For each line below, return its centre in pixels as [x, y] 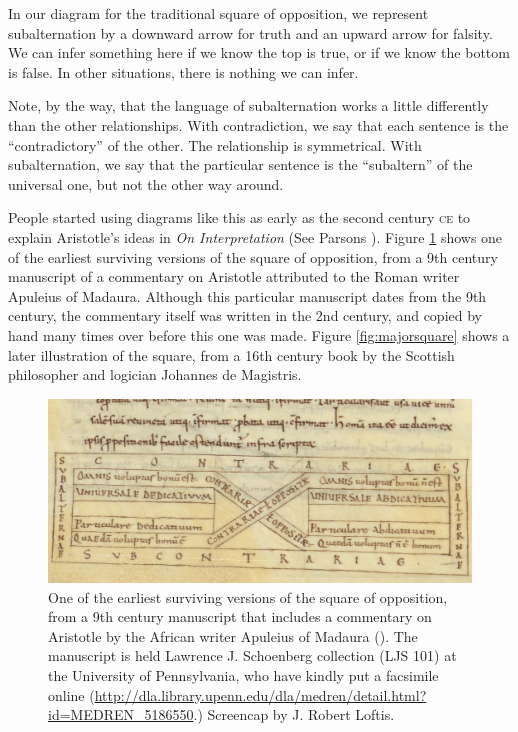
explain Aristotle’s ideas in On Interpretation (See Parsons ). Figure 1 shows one [255, 236]
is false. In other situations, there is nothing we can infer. [183, 71]
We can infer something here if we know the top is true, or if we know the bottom [259, 52]
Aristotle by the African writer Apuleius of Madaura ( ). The [233, 635]
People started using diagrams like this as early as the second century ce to [239, 217]
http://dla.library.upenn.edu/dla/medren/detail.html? [260, 694]
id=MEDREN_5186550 [121, 714]
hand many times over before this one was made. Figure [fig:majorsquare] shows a [259, 334]
